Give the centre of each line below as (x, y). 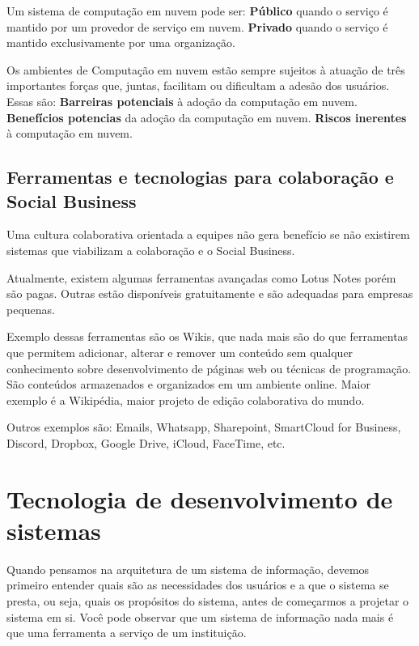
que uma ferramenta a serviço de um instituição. (127, 633)
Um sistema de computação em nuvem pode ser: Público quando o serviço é (197, 11)
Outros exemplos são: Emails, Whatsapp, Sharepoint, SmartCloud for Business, (204, 427)
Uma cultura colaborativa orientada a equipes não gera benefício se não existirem (208, 234)
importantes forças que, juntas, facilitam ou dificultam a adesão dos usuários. (198, 85)
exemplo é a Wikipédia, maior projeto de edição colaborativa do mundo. (186, 399)
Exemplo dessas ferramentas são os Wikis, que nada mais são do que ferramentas (207, 336)
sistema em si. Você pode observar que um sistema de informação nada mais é (200, 616)
